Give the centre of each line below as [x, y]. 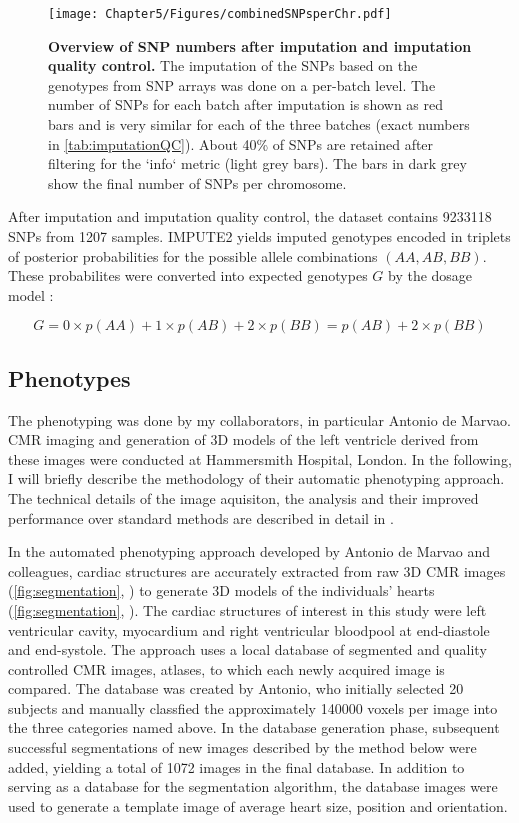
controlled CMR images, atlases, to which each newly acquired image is [226, 668]
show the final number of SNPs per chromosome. [197, 182]
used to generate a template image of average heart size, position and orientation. [258, 805]
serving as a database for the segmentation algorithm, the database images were [253, 786]
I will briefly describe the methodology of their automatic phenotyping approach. [256, 478]
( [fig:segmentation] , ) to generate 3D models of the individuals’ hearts [221, 590]
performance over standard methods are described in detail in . [201, 517]
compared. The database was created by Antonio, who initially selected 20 [236, 688]
